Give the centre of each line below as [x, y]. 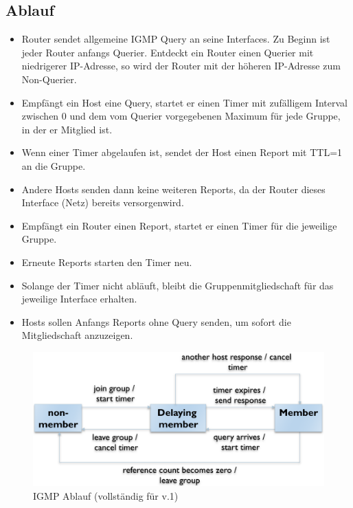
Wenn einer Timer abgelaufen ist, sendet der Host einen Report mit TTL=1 [182, 152]
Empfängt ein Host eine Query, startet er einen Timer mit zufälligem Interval [184, 102]
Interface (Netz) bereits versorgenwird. [103, 202]
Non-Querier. [49, 79]
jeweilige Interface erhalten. [79, 299]
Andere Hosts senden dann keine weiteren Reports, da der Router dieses [173, 189]
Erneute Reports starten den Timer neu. [107, 262]
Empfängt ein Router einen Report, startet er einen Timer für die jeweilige [179, 225]
